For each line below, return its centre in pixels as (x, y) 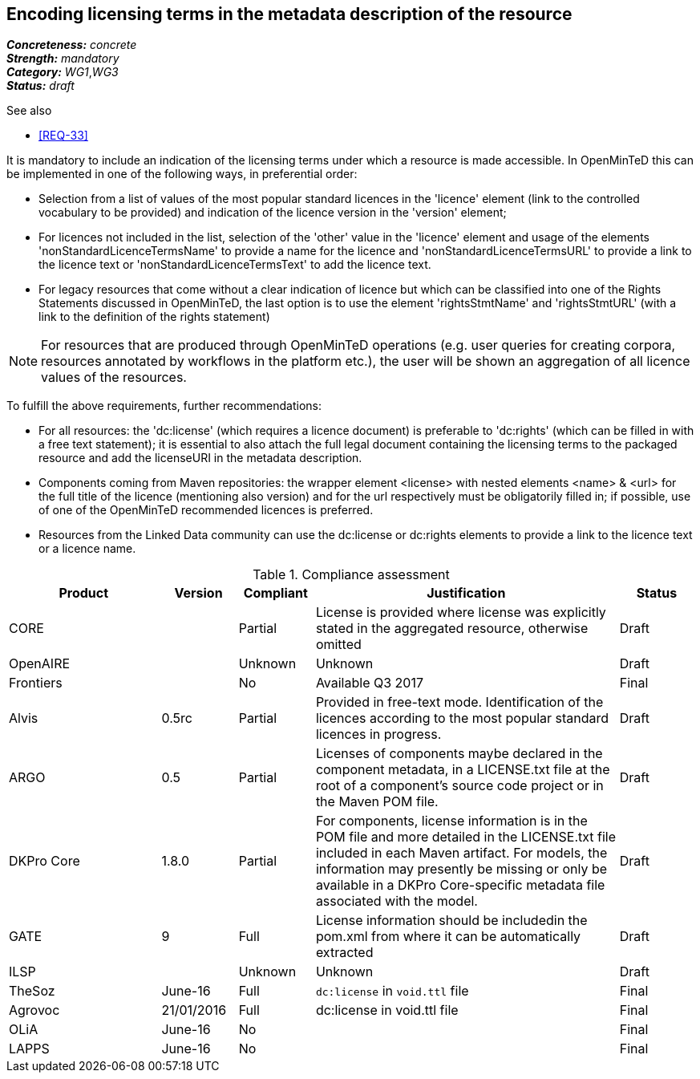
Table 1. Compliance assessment (351, 575)
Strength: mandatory (63, 59)
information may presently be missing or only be (461, 869)
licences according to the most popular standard (462, 718)
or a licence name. (87, 549)
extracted (344, 953)
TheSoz (32, 991)
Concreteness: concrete (72, 45)
